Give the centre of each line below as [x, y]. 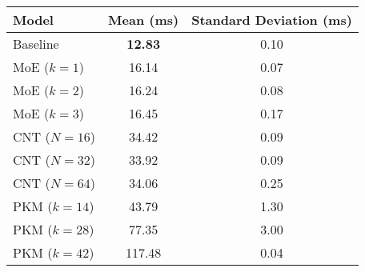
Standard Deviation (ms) [272, 20]
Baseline [36, 44]
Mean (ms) [144, 20]
